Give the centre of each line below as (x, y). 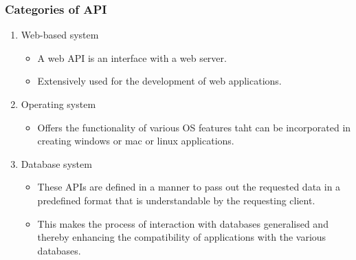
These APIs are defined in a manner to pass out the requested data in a (189, 187)
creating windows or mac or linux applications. (136, 141)
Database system (56, 163)
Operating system (58, 104)
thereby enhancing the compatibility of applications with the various (182, 237)
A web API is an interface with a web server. (132, 57)
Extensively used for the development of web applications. (159, 81)
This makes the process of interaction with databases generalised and (183, 223)
